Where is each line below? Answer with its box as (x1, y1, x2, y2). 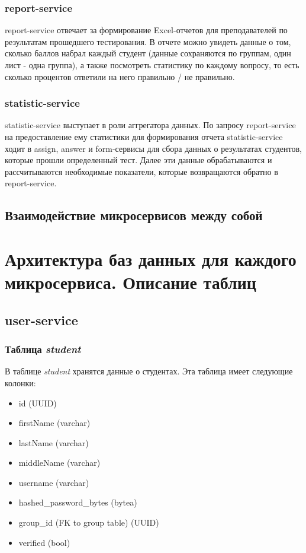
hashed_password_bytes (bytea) (18, 496, 137, 508)
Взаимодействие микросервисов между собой (5, 206, 263, 224)
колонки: (5, 376, 36, 389)
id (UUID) (18, 396, 57, 409)
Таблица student (5, 342, 81, 357)
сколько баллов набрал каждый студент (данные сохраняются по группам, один (5, 47, 291, 59)
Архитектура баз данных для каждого (5, 246, 297, 271)
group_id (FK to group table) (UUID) (18, 516, 159, 529)
